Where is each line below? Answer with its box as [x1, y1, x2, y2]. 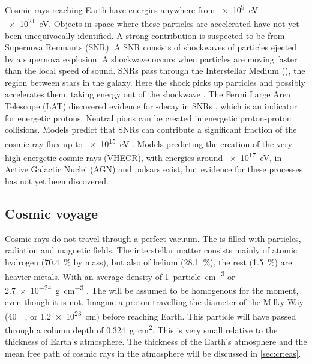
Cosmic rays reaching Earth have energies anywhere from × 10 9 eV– [5, 2, 263, 16]
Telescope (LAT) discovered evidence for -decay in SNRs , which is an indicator [5, 100, 298, 112]
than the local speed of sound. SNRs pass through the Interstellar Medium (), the [5, 64, 305, 77]
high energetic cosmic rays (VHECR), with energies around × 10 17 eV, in [5, 150, 282, 163]
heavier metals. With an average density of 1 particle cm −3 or [5, 268, 235, 282]
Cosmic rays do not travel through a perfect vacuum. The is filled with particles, [5, 232, 301, 244]
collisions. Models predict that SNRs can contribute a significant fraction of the [5, 123, 297, 136]
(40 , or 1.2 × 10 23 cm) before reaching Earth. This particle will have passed [5, 308, 296, 322]
